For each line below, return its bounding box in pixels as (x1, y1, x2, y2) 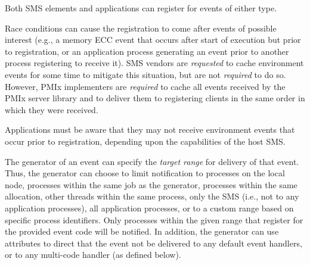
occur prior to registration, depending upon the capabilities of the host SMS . (5, 135, 286, 147)
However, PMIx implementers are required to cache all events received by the (5, 80, 286, 92)
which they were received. (5, 103, 98, 116)
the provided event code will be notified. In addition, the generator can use (5, 225, 279, 238)
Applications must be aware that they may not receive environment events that (5, 123, 295, 136)
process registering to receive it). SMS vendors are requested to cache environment (5, 57, 304, 69)
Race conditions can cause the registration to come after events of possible (5, 21, 277, 34)
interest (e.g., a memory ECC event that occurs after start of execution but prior (5, 33, 301, 46)
